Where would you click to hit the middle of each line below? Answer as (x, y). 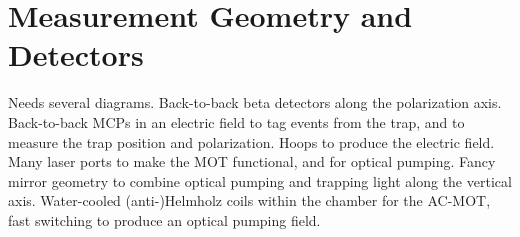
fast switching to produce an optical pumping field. (164, 219)
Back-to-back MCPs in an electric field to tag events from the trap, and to (236, 121)
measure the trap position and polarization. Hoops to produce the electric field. (251, 141)
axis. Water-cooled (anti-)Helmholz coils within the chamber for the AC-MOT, (249, 200)
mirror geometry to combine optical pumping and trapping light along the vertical (260, 180)
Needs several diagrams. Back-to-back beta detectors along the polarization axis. (255, 102)
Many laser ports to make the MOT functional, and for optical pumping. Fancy (252, 161)
